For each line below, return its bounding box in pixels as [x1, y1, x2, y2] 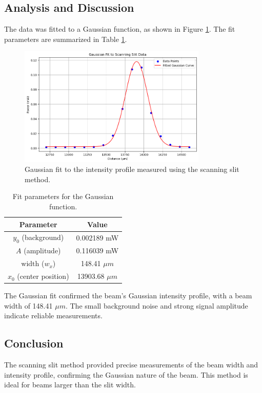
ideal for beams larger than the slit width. [4, 379, 136, 390]
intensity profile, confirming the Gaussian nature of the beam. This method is [4, 369, 248, 380]
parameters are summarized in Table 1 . [4, 33, 127, 44]
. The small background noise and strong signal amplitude [65, 300, 248, 311]
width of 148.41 [4, 300, 53, 311]
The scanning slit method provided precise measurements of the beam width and [4, 359, 258, 370]
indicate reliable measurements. [4, 310, 103, 321]
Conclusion [4, 335, 64, 351]
